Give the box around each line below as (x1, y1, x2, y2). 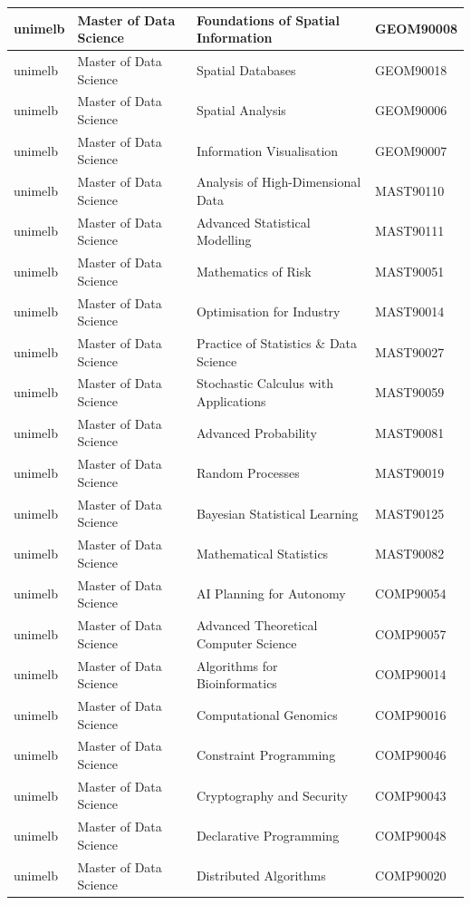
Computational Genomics (196, 705, 338, 724)
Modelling (196, 230, 252, 249)
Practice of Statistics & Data (196, 334, 358, 352)
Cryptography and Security (196, 785, 348, 804)
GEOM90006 (375, 101, 447, 120)
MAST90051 (375, 261, 445, 280)
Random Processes (196, 463, 300, 482)
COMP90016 (375, 705, 447, 724)
